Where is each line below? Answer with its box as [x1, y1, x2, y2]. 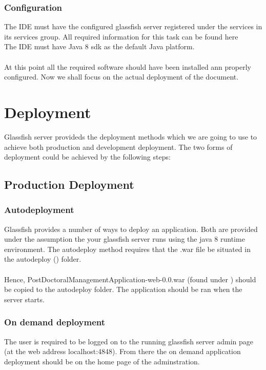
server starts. [4, 294, 45, 304]
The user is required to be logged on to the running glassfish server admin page [4, 336, 254, 346]
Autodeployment [4, 203, 74, 216]
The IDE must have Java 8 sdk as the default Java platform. [4, 41, 195, 52]
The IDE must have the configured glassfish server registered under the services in [4, 21, 262, 32]
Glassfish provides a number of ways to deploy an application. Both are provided [4, 223, 258, 234]
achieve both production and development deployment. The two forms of [4, 141, 233, 152]
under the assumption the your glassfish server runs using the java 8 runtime [4, 233, 245, 244]
